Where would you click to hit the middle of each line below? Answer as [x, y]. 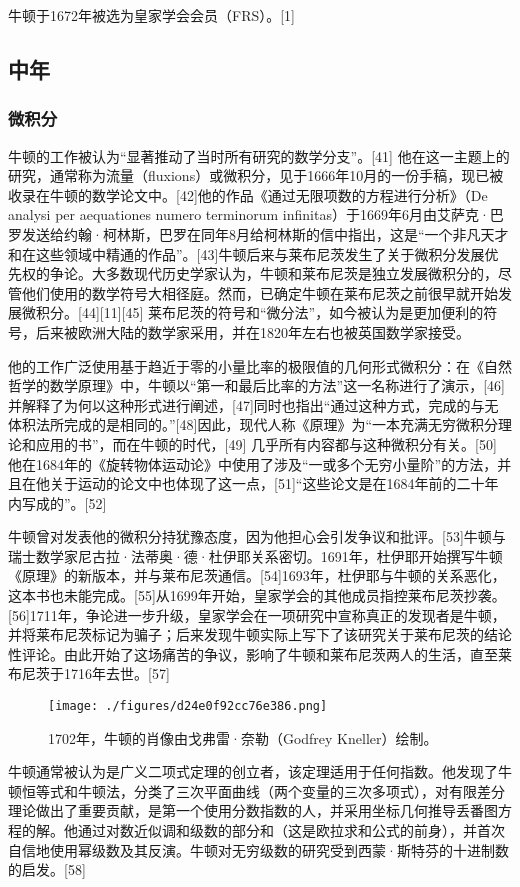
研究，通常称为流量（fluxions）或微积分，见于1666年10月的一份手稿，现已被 [256, 175]
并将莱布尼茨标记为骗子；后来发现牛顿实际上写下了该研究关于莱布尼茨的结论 [260, 634]
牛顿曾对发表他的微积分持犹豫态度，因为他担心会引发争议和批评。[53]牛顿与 [257, 536]
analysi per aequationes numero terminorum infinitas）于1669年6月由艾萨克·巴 [256, 214]
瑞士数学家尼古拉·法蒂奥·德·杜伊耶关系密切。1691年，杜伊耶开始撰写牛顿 [255, 555]
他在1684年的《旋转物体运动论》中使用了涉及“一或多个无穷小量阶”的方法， [253, 463]
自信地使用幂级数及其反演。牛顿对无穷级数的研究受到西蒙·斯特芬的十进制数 [258, 849]
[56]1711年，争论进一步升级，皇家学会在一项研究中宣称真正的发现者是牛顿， [257, 614]
